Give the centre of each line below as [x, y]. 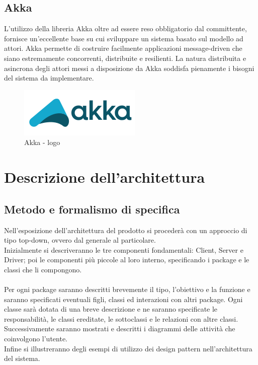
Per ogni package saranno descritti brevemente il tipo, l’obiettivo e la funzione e [127, 289]
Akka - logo [42, 142]
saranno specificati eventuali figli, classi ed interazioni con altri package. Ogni [123, 299]
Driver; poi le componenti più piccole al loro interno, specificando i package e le [127, 260]
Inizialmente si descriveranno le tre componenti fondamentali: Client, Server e [124, 249]
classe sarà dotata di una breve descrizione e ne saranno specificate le [111, 309]
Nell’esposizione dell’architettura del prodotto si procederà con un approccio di [126, 230]
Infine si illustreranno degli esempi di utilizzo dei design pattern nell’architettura [128, 348]
